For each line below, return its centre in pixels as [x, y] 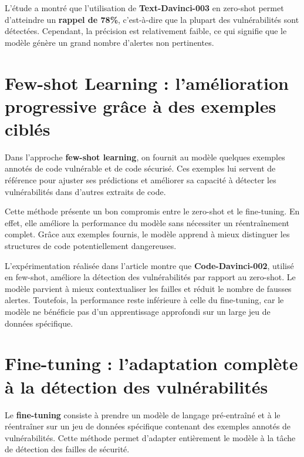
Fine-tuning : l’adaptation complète [151, 363]
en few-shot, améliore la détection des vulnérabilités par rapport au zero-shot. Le [150, 277]
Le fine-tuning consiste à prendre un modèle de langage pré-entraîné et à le [143, 414]
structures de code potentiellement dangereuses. [91, 246]
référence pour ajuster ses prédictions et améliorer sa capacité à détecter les [141, 180]
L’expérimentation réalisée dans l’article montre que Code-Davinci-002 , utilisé [149, 265]
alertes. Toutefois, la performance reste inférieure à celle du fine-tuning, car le [144, 300]
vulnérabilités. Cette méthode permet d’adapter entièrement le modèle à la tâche [150, 437]
